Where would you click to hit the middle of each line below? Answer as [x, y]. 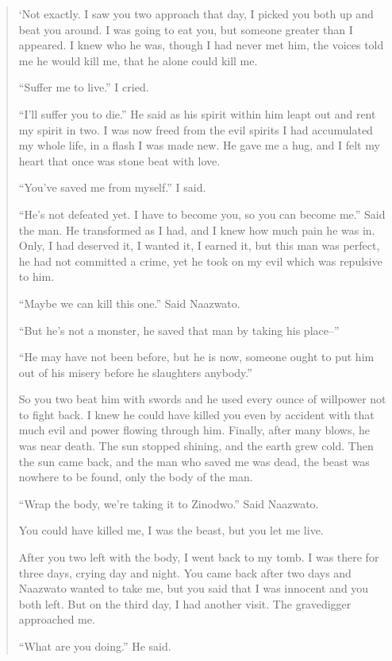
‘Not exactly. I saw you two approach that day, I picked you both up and [196, 14]
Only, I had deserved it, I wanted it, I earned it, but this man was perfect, [199, 245]
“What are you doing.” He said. [95, 646]
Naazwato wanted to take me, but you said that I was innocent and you [194, 588]
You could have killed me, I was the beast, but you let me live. [171, 530]
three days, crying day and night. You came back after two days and [185, 572]
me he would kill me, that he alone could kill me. [138, 60]
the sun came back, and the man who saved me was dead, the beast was [194, 461]
